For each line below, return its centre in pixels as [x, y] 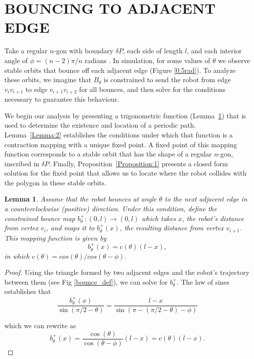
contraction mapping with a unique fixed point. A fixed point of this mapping [121, 144]
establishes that [28, 291]
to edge [36, 89]
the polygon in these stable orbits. [55, 182]
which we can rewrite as [40, 325]
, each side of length [153, 51]
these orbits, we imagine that [48, 79]
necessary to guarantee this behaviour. [62, 99]
